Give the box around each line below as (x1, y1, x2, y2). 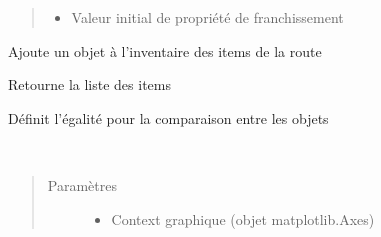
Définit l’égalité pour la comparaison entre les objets (8, 107, 329, 128)
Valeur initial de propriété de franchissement (71, 7, 344, 27)
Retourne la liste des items (8, 74, 171, 95)
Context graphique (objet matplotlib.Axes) (111, 208, 375, 229)
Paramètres (47, 174, 117, 195)
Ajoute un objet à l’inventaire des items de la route (8, 40, 322, 61)
